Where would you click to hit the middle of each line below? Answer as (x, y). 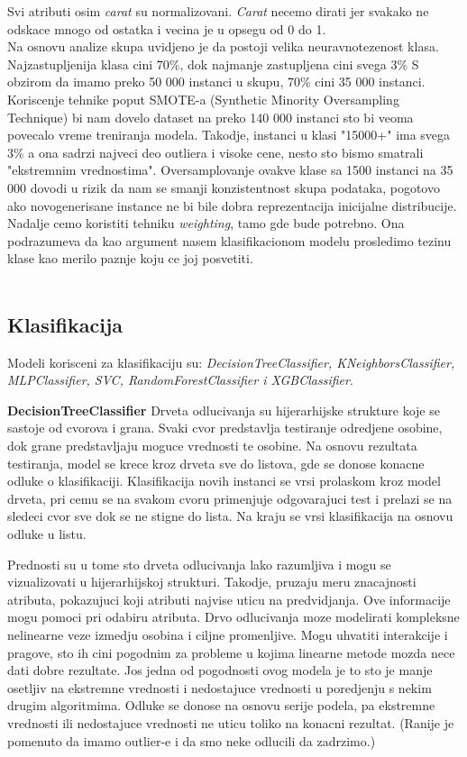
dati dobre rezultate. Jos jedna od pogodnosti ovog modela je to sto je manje (220, 670)
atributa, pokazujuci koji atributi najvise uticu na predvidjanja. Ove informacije (229, 599)
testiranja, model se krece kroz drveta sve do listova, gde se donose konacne (216, 463)
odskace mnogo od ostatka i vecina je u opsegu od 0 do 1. (167, 28)
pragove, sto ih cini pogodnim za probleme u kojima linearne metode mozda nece (231, 652)
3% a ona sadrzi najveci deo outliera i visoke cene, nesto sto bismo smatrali (215, 152)
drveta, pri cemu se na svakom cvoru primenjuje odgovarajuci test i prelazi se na (230, 498)
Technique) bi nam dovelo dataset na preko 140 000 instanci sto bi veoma (211, 117)
